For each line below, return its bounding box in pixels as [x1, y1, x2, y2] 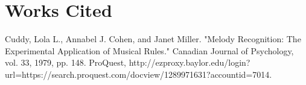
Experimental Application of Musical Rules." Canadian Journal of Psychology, [5, 44, 294, 57]
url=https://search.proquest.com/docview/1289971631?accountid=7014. [5, 68, 272, 80]
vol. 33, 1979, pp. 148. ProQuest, [5, 56, 126, 69]
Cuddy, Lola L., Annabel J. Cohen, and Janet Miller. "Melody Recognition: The [5, 33, 301, 45]
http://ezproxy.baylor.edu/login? [129, 56, 250, 69]
